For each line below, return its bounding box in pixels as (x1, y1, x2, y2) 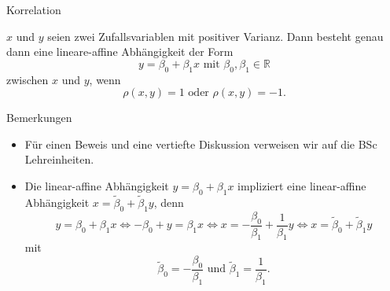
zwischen (6, 71, 49, 87)
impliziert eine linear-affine (237, 177, 366, 193)
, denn (153, 193, 184, 210)
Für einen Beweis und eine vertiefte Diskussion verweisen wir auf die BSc (24, 135, 377, 152)
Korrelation (6, 2, 61, 17)
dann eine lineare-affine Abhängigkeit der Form (6, 43, 234, 60)
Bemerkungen (6, 109, 72, 126)
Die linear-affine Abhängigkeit (24, 177, 169, 193)
